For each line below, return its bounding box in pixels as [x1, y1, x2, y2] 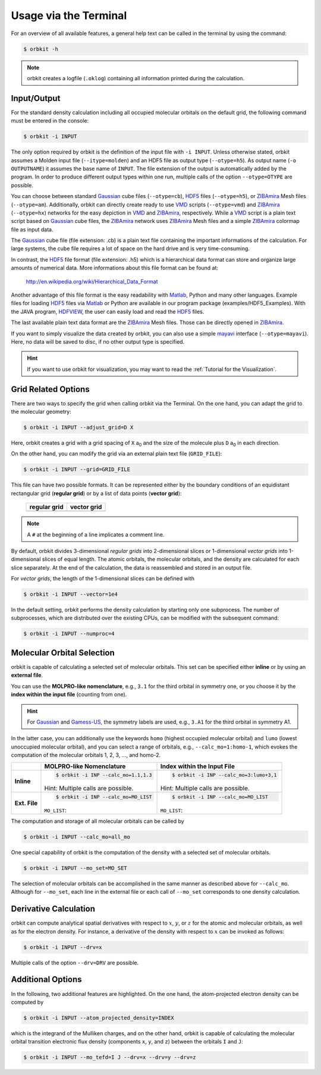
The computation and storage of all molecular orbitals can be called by [11, 818, 184, 825]
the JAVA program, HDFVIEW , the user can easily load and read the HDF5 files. [11, 308, 204, 315]
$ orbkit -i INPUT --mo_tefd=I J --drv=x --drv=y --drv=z [23, 1054, 196, 1061]
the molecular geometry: [11, 408, 71, 416]
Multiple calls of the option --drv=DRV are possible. [11, 959, 139, 966]
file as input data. [11, 226, 53, 233]
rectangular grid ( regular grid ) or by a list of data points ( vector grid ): [11, 489, 182, 496]
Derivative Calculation [11, 904, 95, 914]
